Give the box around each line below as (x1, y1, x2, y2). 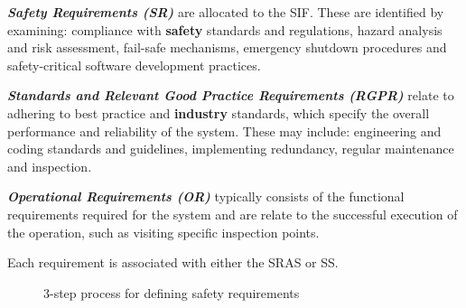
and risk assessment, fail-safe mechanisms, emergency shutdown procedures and (7, 38, 447, 57)
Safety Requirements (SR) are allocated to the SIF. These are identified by (7, 3, 444, 21)
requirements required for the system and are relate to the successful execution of (7, 204, 458, 223)
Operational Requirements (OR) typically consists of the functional (7, 187, 405, 206)
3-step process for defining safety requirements (43, 283, 300, 302)
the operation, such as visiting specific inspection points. (7, 222, 320, 241)
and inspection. (7, 156, 92, 175)
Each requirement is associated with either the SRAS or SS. (7, 253, 339, 272)
